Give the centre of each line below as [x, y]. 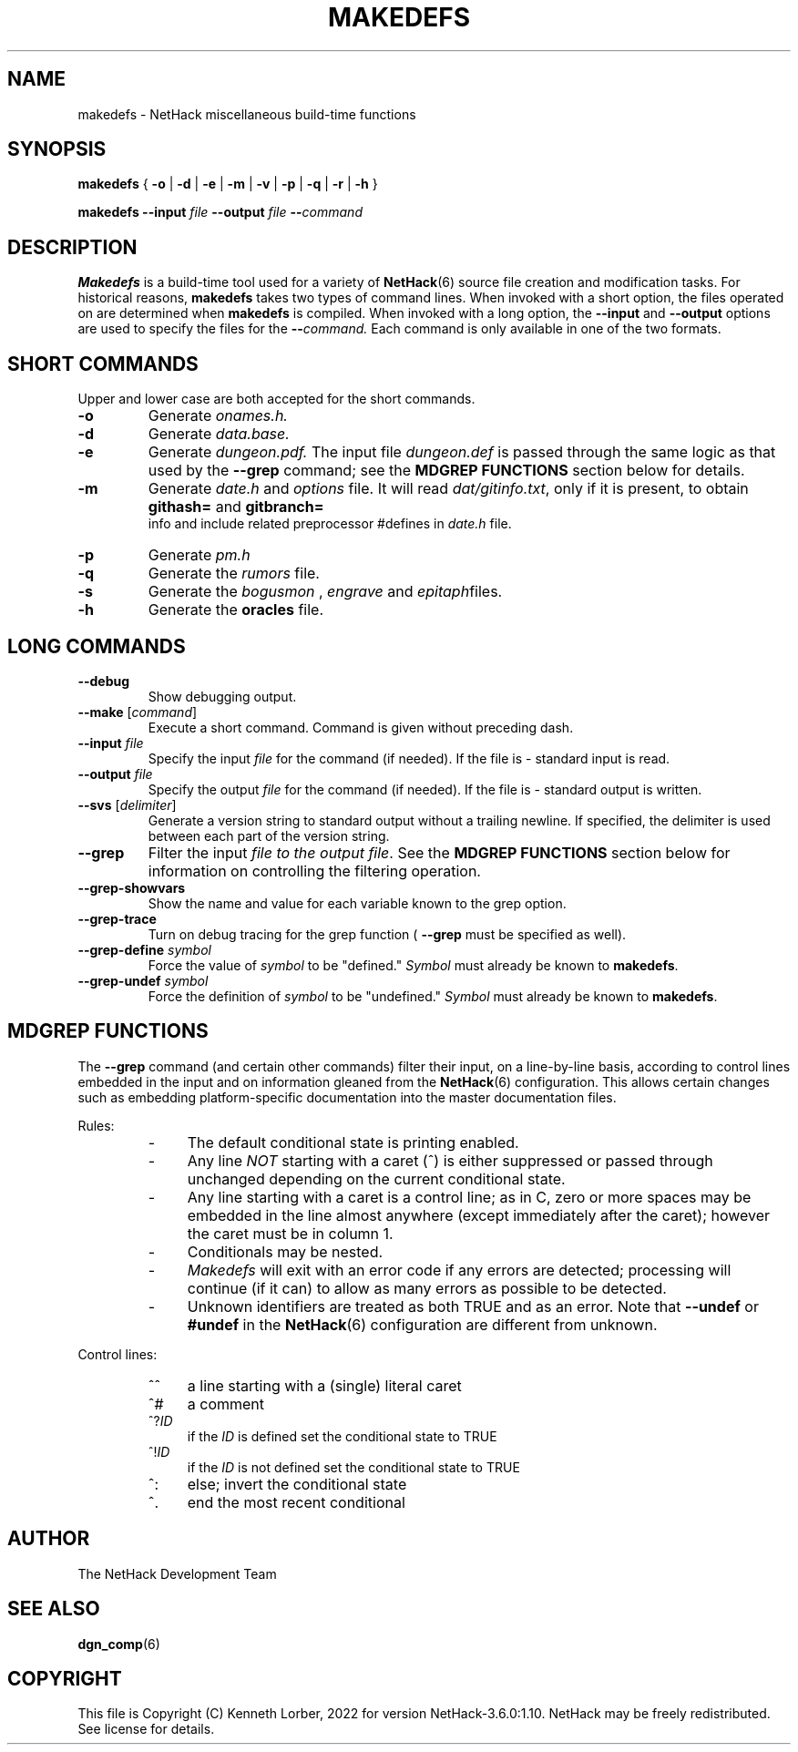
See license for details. [146, 1729]
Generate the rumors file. [234, 574]
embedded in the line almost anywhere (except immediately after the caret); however [479, 1215]
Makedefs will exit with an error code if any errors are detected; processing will [459, 1270]
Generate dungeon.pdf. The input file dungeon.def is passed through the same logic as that [462, 452]
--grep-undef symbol [143, 980]
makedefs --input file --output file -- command [220, 212]
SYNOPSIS [57, 149]
